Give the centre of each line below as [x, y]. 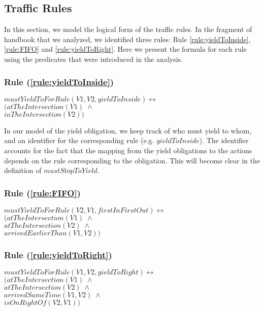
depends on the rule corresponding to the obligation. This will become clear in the [132, 160]
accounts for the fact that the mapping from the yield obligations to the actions [128, 150]
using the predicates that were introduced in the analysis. [93, 59]
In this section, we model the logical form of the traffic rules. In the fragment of [128, 29]
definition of [23, 170]
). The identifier [224, 140]
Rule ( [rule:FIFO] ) [42, 193]
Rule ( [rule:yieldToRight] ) [58, 254]
